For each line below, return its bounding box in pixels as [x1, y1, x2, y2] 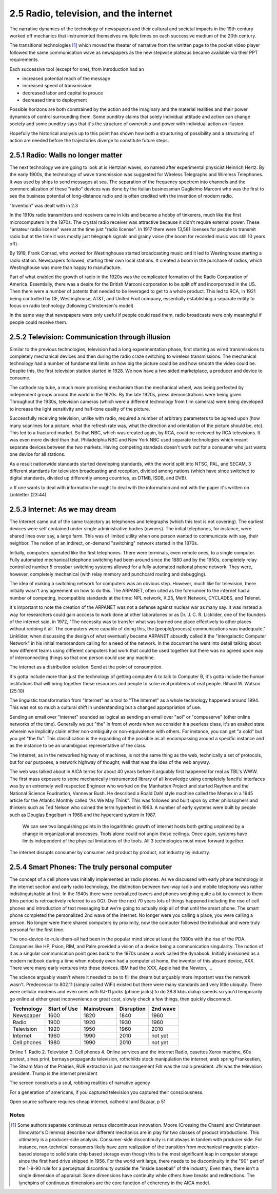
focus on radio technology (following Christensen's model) [9, 302, 134, 309]
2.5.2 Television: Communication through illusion [9, 333, 171, 341]
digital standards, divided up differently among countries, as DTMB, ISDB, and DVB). [9, 475, 188, 481]
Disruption [119, 1005, 146, 1012]
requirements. [9, 56, 39, 63]
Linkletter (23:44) [9, 492, 47, 498]
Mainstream [84, 1005, 114, 1012]
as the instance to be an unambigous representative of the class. [9, 742, 147, 749]
